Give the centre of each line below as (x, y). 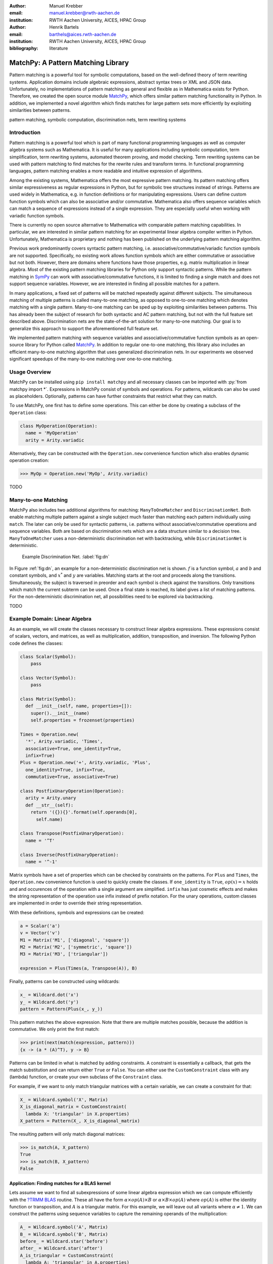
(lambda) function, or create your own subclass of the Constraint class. (86, 1077)
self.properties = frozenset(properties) (83, 720)
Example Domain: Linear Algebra (51, 619)
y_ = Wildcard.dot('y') (50, 1002)
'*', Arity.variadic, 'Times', (64, 741)
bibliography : (24, 49)
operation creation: (29, 460)
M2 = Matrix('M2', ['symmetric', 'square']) (76, 947)
